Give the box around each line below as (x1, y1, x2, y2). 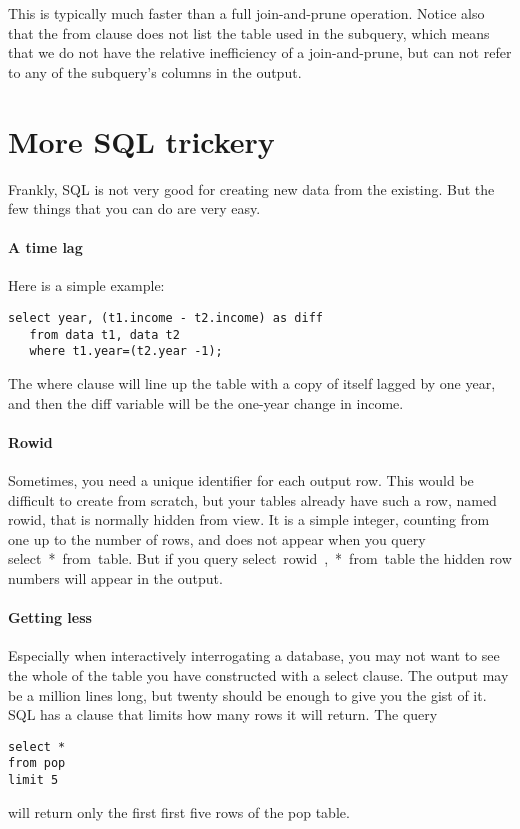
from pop (8, 756, 66, 771)
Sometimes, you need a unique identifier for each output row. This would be (8, 470, 474, 491)
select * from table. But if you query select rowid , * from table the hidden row (8, 548, 512, 569)
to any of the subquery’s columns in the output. (8, 61, 302, 82)
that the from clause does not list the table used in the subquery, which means (8, 22, 490, 43)
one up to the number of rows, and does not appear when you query (8, 528, 426, 549)
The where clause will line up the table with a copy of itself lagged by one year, (8, 373, 496, 394)
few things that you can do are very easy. (8, 198, 261, 219)
